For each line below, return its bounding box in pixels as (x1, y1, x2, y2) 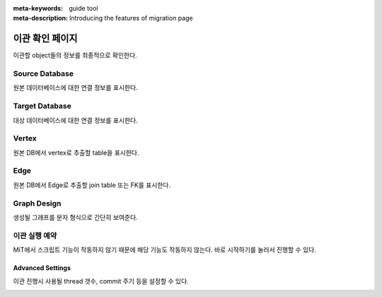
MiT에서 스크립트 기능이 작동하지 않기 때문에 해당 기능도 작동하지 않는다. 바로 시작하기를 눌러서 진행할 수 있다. (13, 245, 316, 254)
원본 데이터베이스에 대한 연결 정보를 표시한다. (13, 84, 138, 92)
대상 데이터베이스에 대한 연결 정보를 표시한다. (13, 116, 138, 124)
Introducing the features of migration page (69, 14, 194, 23)
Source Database (13, 69, 74, 79)
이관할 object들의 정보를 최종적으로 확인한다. (13, 51, 137, 60)
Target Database (13, 101, 72, 111)
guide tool (69, 4, 98, 12)
